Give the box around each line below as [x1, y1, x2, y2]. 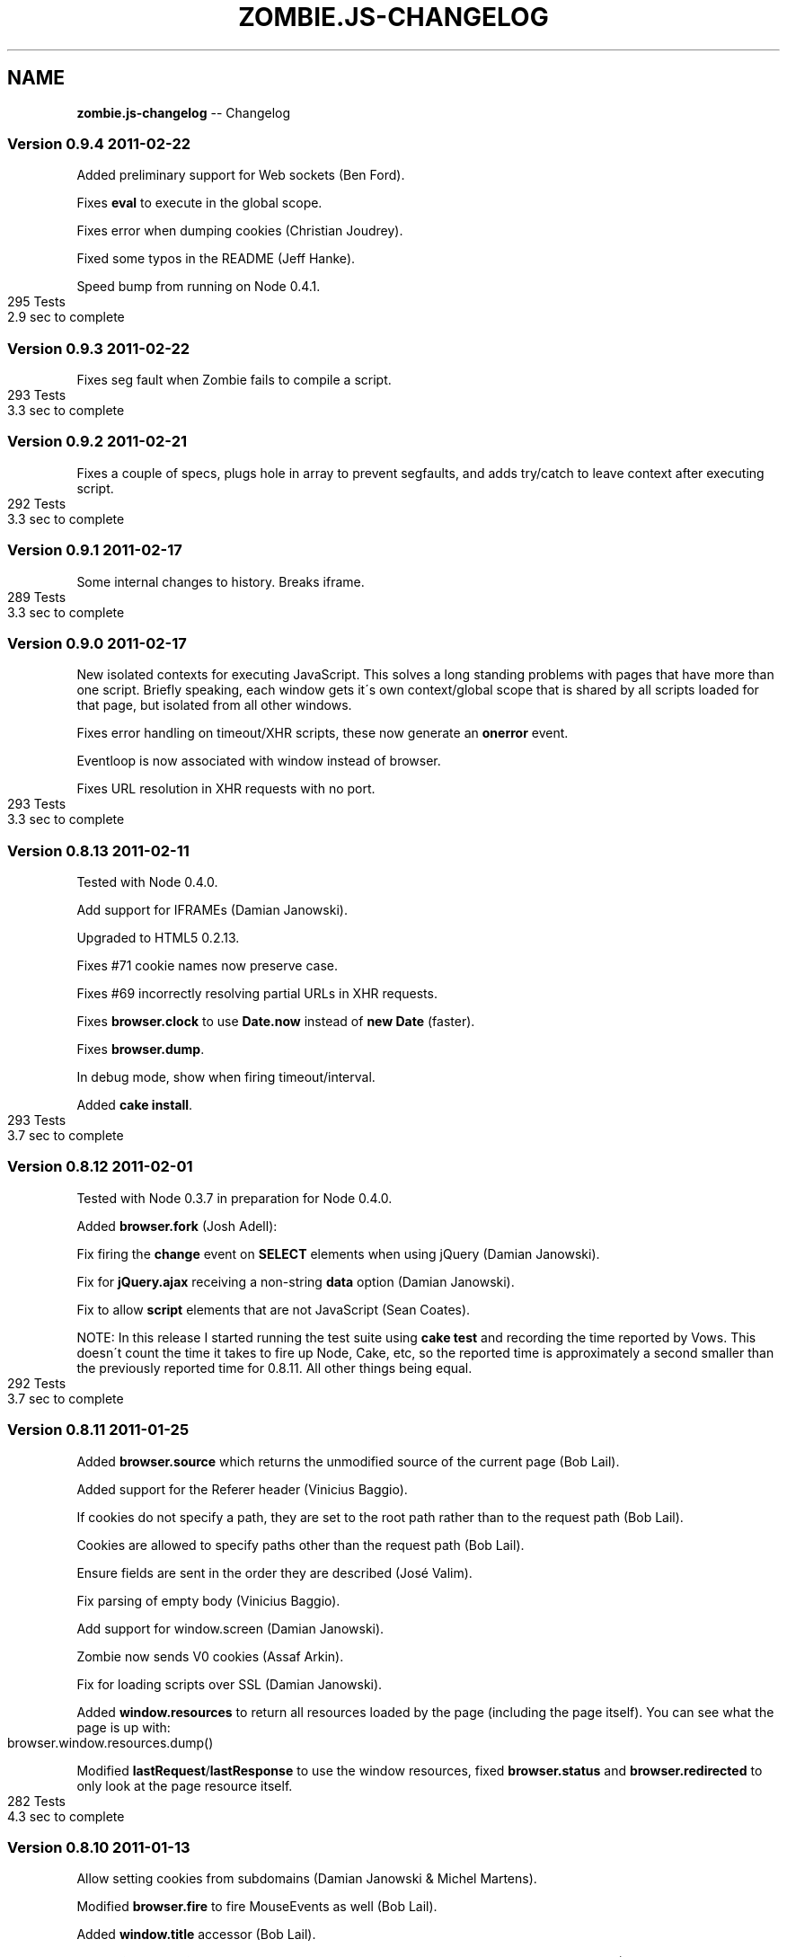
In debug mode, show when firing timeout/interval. [76, 1069, 376, 1085]
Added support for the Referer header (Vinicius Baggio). [76, 1481, 408, 1497]
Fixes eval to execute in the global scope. [76, 195, 323, 211]
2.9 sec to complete [7, 309, 125, 325]
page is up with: [76, 1719, 171, 1735]
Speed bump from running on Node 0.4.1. [76, 279, 321, 295]
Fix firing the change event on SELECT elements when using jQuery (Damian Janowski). [76, 1245, 600, 1262]
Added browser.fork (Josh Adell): [76, 1218, 278, 1234]
